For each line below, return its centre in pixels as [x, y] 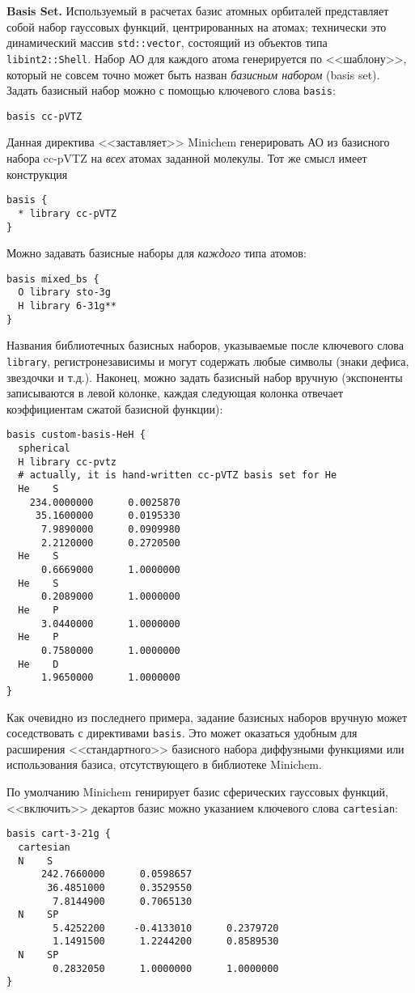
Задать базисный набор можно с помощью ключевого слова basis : [171, 90]
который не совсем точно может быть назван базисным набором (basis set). [193, 74]
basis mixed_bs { [53, 279]
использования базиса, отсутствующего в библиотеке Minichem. [164, 764]
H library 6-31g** [68, 306]
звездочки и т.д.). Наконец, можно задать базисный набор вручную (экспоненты [205, 377]
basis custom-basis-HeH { [76, 435]
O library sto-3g [64, 293]
